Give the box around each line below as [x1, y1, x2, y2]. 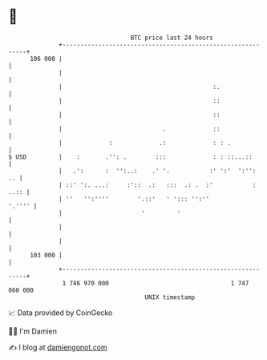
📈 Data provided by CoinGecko [8, 308, 113, 318]
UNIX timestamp [144, 293, 196, 301]
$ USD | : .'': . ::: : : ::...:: [8, 152, 253, 161]
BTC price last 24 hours [130, 34, 214, 42]
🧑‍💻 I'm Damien [8, 326, 58, 336]
